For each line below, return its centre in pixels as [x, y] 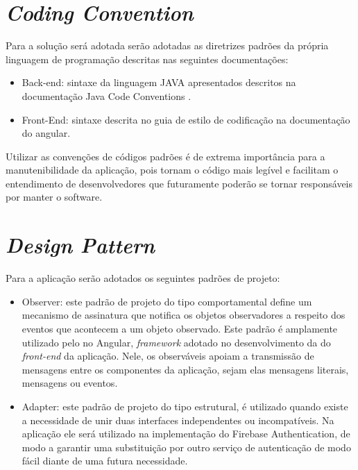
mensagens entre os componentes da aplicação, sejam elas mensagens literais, [185, 369]
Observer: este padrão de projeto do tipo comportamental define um [167, 301]
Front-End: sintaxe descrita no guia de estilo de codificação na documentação [186, 119]
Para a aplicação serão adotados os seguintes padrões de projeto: [143, 278]
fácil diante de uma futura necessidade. [105, 461]
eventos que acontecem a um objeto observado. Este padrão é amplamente [180, 328]
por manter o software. [54, 197]
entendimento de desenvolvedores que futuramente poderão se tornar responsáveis [179, 183]
